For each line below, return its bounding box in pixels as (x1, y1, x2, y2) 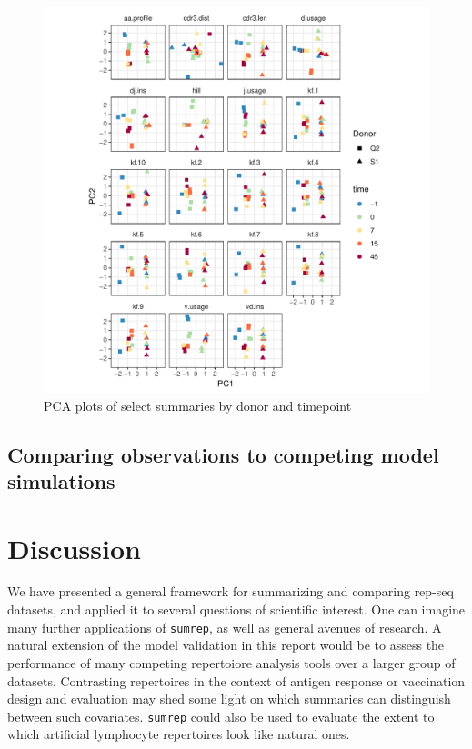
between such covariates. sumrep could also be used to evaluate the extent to (7, 706, 435, 725)
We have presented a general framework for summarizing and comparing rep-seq (7, 582, 454, 601)
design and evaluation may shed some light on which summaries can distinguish (7, 689, 451, 708)
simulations (7, 466, 115, 494)
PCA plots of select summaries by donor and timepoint (44, 395, 352, 414)
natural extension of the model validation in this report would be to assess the (7, 635, 445, 654)
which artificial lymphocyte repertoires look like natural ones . (7, 724, 350, 744)
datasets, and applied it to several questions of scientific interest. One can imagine (7, 600, 466, 619)
